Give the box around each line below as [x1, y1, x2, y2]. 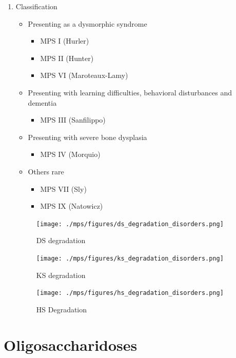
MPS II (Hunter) [40, 52, 94, 63]
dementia [28, 97, 57, 108]
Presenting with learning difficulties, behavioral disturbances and [28, 87, 232, 97]
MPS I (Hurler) [40, 35, 89, 46]
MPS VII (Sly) [40, 183, 87, 194]
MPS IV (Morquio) [40, 149, 101, 160]
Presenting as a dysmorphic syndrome [28, 18, 147, 29]
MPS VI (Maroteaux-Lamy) [40, 70, 128, 81]
